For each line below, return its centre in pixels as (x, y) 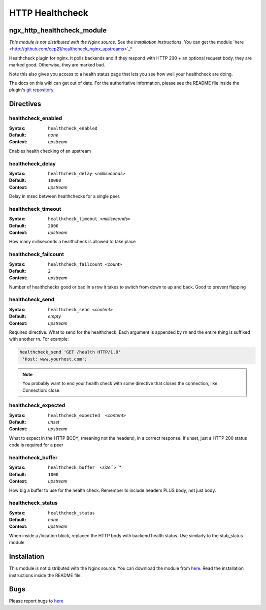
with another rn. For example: (39, 339)
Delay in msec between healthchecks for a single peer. (65, 196)
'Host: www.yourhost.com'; (55, 359)
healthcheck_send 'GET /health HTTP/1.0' (70, 352)
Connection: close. (42, 390)
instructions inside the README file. (46, 575)
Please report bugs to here (36, 601)
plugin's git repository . (32, 90)
